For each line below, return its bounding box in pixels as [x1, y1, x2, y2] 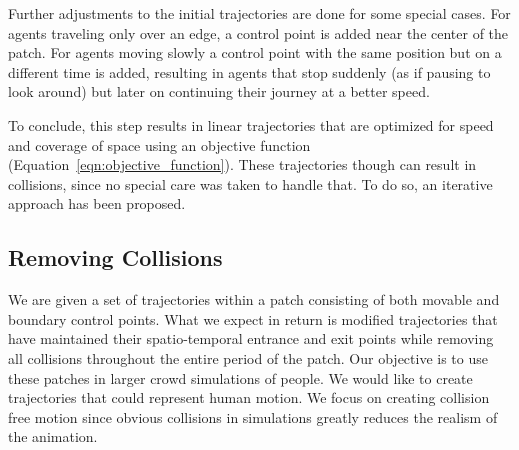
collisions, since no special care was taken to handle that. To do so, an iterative [8, 173, 493, 194]
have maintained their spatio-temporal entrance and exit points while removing [8, 328, 494, 349]
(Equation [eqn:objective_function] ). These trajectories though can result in [8, 154, 477, 175]
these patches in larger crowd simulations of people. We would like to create [8, 367, 473, 388]
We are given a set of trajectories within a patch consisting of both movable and [8, 289, 500, 310]
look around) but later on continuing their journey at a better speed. [8, 81, 430, 102]
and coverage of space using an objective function [8, 134, 311, 155]
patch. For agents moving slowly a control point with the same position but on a [8, 42, 502, 63]
